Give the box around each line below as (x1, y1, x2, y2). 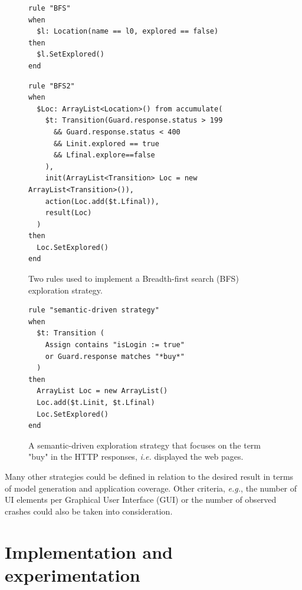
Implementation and (5, 539, 173, 563)
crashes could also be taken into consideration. (5, 505, 173, 517)
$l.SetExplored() (37, 50, 104, 59)
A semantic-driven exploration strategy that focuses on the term (28, 439, 261, 451)
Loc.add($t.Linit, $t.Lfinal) (37, 398, 155, 407)
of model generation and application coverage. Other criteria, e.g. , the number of (5, 482, 297, 494)
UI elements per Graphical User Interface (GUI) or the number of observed (5, 493, 277, 506)
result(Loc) (45, 209, 92, 217)
